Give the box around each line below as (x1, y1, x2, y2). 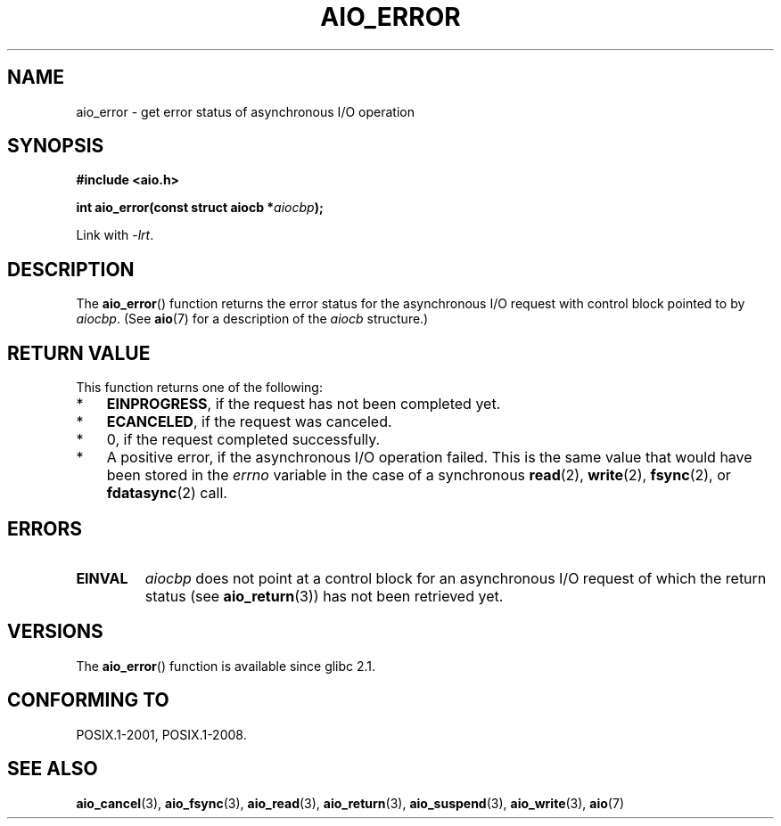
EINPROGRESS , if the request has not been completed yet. (106, 395, 501, 413)
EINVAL (76, 568, 128, 587)
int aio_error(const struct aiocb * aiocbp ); (76, 200, 324, 216)
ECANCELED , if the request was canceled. (106, 413, 392, 431)
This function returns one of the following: (76, 380, 323, 396)
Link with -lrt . (76, 227, 154, 243)
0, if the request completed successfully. (106, 430, 381, 449)
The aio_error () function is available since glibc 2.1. (76, 658, 376, 674)
